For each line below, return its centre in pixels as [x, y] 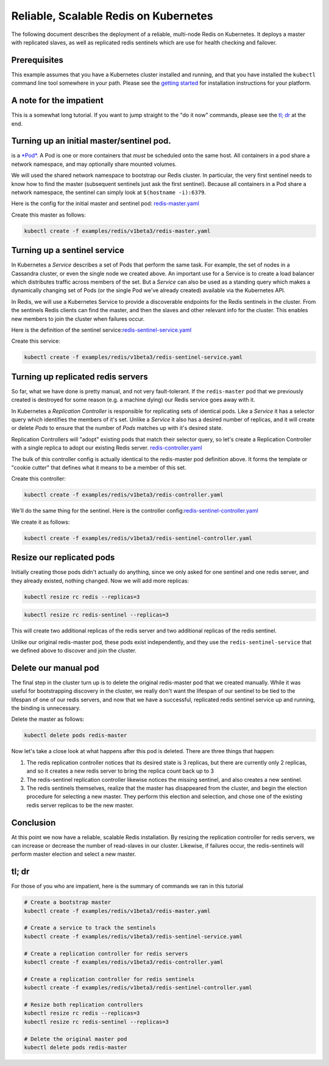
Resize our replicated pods [63, 558]
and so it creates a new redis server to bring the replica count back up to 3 [120, 771]
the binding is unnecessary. [46, 708]
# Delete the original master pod [76, 1039]
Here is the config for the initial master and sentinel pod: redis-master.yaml [105, 204]
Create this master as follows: [49, 215]
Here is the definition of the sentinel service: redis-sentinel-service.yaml [101, 330]
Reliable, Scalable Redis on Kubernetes [112, 16]
